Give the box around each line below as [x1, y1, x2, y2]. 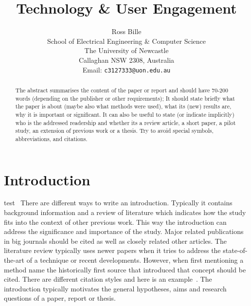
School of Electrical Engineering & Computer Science [47, 36, 206, 46]
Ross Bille [111, 26, 142, 36]
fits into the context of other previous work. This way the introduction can [4, 216, 227, 227]
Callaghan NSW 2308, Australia [78, 54, 175, 65]
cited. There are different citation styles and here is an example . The [4, 274, 212, 284]
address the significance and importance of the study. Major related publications [4, 226, 244, 236]
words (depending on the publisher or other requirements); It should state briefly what [15, 94, 235, 102]
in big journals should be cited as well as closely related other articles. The [4, 235, 227, 246]
